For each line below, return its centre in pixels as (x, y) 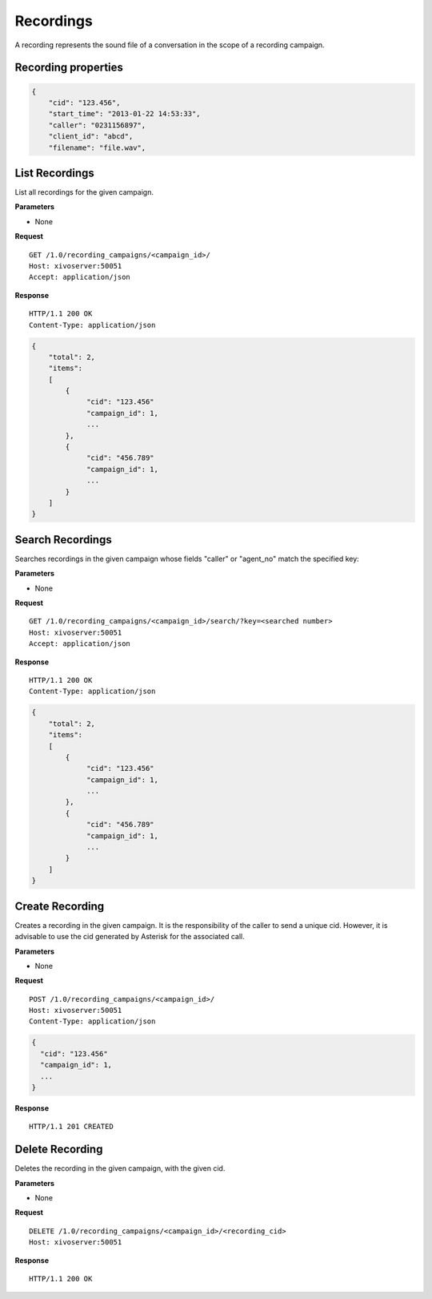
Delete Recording (59, 1150)
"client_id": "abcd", (91, 137)
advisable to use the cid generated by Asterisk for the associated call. (130, 937)
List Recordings (55, 173)
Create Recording (60, 906)
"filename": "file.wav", (97, 147)
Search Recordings (63, 540)
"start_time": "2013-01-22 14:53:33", (124, 114)
